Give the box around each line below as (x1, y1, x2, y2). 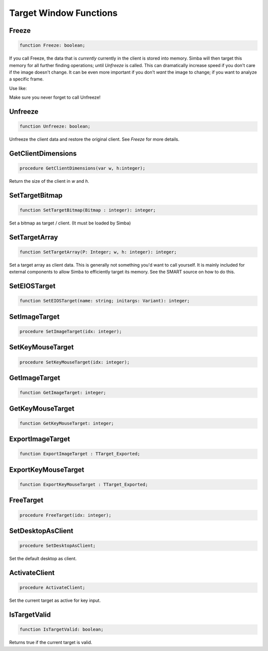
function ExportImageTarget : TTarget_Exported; (19, 451, 140, 457)
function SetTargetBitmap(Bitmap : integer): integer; (19, 208, 156, 213)
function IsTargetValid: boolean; (19, 627, 104, 633)
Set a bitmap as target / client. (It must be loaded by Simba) (9, 220, 131, 226)
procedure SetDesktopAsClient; (19, 543, 96, 549)
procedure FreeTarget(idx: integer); (19, 512, 112, 518)
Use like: (9, 85, 27, 91)
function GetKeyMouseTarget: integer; (19, 420, 114, 426)
